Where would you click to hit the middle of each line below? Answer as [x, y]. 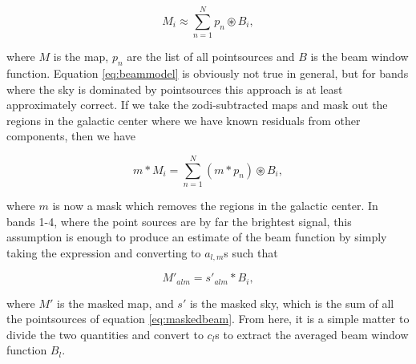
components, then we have [71, 136]
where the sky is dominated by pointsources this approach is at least [175, 89]
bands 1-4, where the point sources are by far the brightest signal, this [179, 221]
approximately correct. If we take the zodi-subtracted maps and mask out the [197, 105]
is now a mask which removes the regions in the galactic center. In [215, 206]
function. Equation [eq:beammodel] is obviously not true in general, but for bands [208, 73]
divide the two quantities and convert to [105, 334]
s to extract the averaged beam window [312, 334]
